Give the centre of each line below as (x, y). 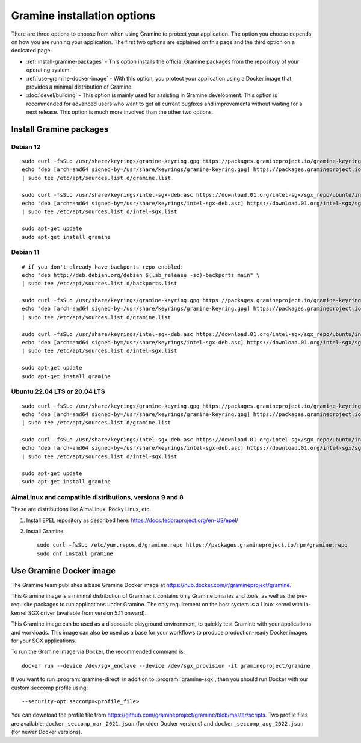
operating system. (49, 70)
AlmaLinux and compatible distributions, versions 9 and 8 (97, 497)
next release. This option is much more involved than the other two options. (120, 112)
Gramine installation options (83, 16)
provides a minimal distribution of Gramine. (79, 87)
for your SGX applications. (44, 641)
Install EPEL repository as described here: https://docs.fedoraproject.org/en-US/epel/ (132, 520)
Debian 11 (25, 252)
